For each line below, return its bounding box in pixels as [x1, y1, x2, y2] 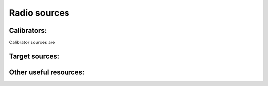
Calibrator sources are [9, 40, 55, 45]
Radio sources [9, 7, 69, 18]
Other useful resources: [9, 68, 85, 76]
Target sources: [9, 52, 60, 60]
